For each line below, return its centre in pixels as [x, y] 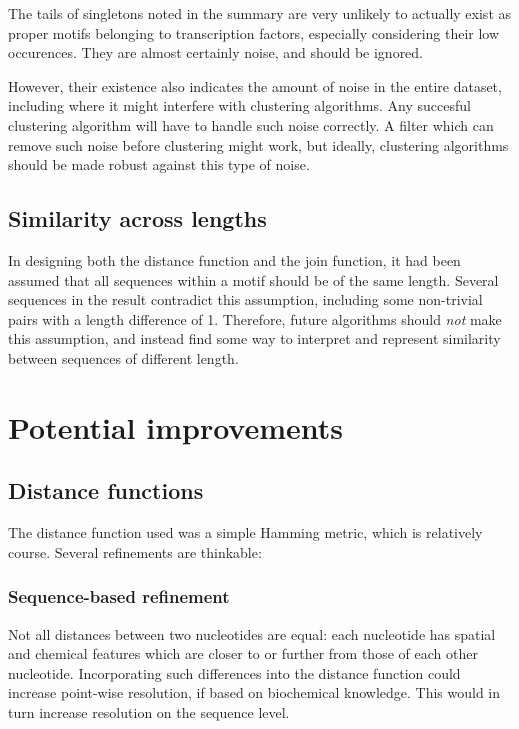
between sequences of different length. [123, 357]
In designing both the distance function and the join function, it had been [234, 259]
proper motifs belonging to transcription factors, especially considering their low [254, 32]
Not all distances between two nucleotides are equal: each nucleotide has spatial [252, 633]
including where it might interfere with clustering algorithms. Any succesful [239, 105]
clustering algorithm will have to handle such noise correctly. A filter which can [251, 124]
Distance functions [106, 490]
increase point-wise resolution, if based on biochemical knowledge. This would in [254, 692]
